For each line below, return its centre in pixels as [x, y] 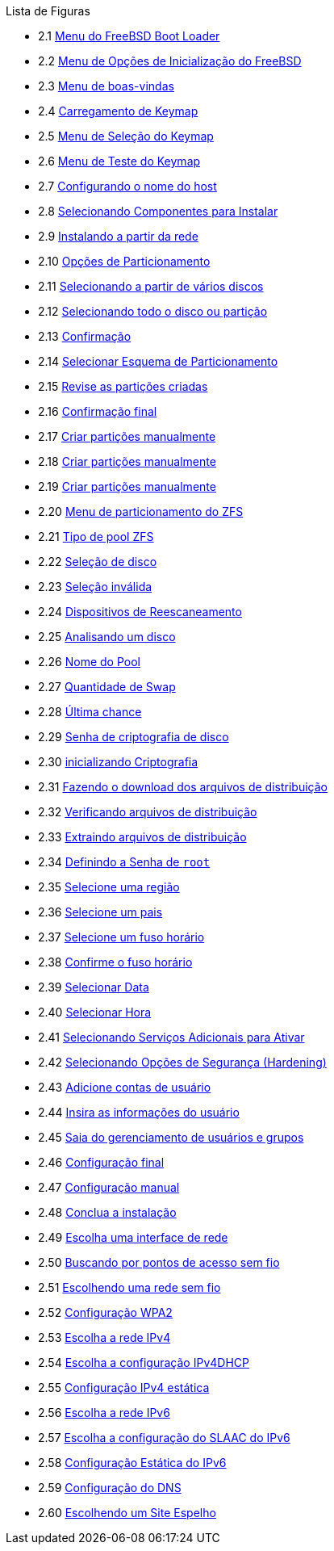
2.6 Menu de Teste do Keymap [119, 161]
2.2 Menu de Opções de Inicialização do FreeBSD [170, 61]
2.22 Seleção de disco [98, 562]
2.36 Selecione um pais [100, 912]
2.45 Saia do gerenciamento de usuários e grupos [171, 1137]
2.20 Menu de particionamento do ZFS [141, 511]
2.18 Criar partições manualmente [127, 461]
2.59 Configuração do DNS [110, 1488]
